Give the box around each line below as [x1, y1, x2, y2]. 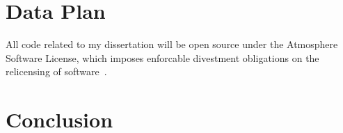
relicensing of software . [6, 64, 107, 79]
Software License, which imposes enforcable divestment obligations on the [6, 50, 319, 65]
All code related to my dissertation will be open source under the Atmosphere [6, 37, 338, 52]
